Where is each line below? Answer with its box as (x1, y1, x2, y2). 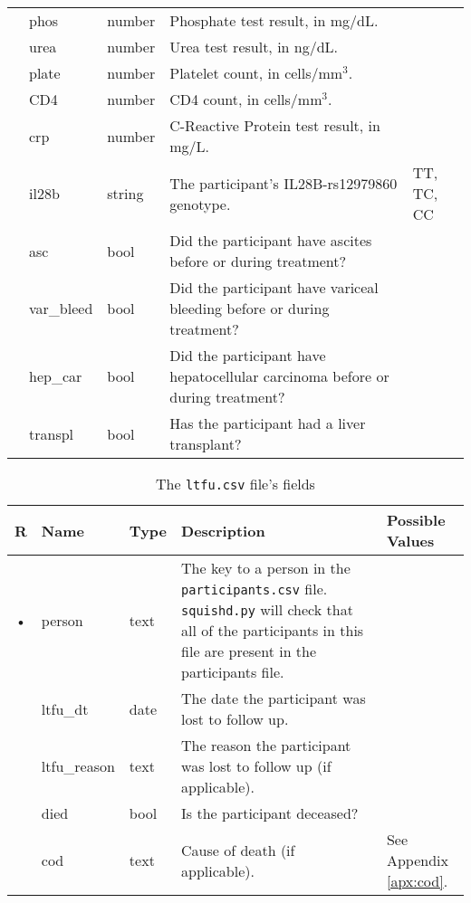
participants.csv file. (181, 578, 328, 599)
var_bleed (29, 298, 93, 318)
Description (181, 519, 265, 541)
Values (386, 530, 435, 551)
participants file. (181, 661, 284, 682)
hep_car (29, 366, 82, 386)
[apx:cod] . (386, 870, 448, 891)
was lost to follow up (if (181, 756, 332, 776)
